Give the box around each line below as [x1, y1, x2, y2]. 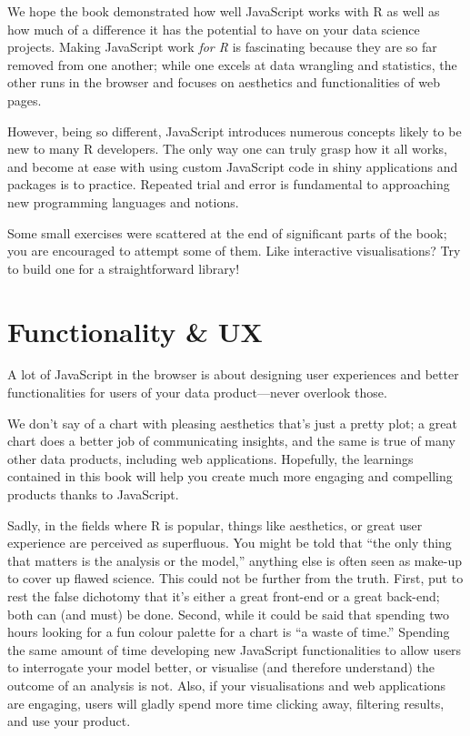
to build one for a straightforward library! [7, 258, 240, 277]
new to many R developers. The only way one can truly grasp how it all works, [7, 139, 447, 158]
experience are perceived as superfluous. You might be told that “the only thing [7, 533, 452, 552]
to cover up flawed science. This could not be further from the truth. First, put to [7, 569, 464, 588]
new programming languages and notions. [7, 192, 239, 211]
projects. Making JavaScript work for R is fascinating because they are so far [7, 37, 437, 56]
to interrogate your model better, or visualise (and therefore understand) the [7, 658, 435, 677]
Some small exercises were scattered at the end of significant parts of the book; [7, 223, 447, 242]
